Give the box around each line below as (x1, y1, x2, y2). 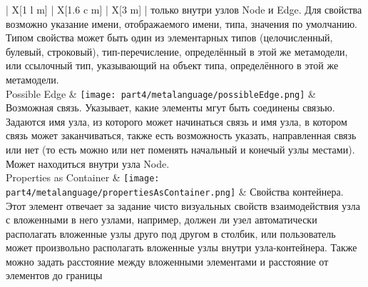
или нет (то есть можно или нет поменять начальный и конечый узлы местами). (6, 142, 355, 156)
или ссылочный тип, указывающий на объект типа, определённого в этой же (6, 58, 339, 73)
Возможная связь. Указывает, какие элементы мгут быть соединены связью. (6, 100, 335, 115)
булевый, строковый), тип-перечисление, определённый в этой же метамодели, (6, 44, 348, 59)
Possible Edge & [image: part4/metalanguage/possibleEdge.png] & (6, 86, 316, 101)
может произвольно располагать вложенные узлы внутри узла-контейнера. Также (6, 240, 357, 255)
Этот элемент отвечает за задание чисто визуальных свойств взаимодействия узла (6, 198, 360, 213)
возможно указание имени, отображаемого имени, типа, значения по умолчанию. (6, 16, 358, 31)
